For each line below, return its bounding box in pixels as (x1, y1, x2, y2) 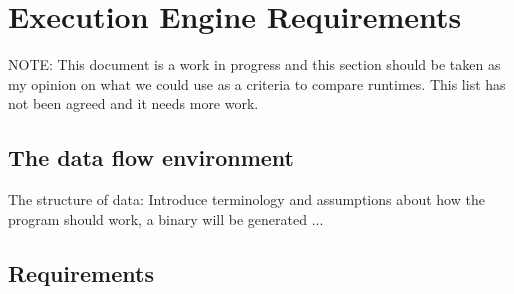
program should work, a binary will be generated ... (8, 208, 324, 229)
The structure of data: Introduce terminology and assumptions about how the (8, 189, 485, 210)
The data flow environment (8, 142, 294, 173)
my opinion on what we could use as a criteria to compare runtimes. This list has (8, 73, 506, 94)
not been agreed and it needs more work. (8, 93, 259, 114)
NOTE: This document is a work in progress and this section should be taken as (8, 54, 501, 75)
